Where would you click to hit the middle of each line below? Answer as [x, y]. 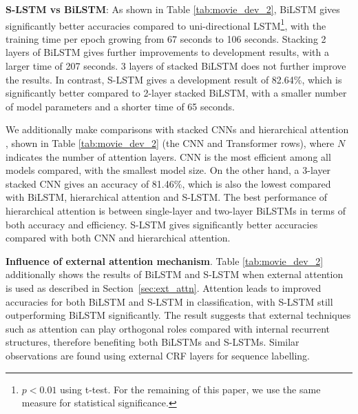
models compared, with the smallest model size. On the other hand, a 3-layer [168, 170]
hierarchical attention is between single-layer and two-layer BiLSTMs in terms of [176, 210]
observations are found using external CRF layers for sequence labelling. [158, 355]
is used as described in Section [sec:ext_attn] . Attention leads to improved [164, 287]
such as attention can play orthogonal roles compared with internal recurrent [168, 328]
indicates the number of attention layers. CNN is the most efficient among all [168, 156]
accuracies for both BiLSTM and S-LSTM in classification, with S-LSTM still [169, 301]
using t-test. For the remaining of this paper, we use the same [190, 389]
